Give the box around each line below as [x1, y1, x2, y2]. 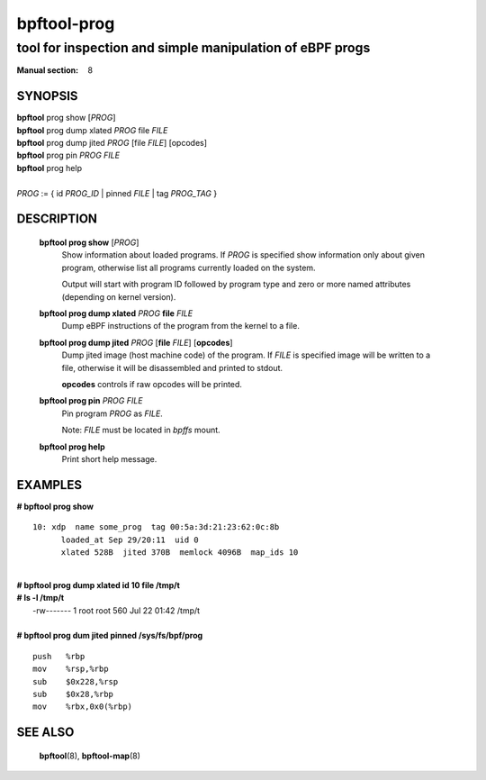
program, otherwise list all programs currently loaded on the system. [61, 262, 316, 273]
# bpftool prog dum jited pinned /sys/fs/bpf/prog [16, 630, 203, 641]
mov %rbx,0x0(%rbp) [32, 702, 133, 712]
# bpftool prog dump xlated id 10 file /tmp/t [16, 579, 180, 590]
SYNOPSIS [16, 88, 78, 104]
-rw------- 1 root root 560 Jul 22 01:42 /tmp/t [32, 604, 201, 616]
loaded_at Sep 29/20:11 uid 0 [60, 534, 200, 545]
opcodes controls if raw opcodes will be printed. [61, 378, 243, 389]
